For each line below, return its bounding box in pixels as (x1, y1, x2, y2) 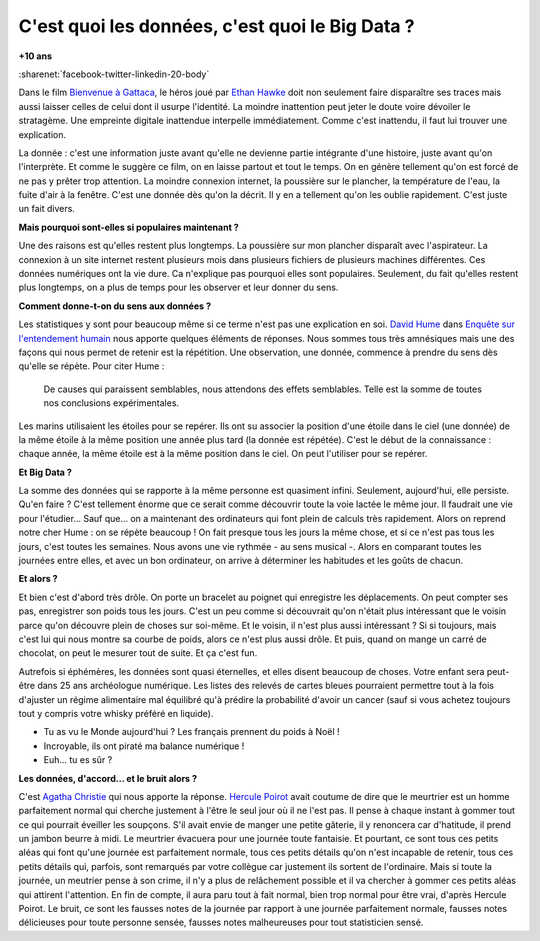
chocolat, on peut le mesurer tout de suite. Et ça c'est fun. (18, 647, 258, 659)
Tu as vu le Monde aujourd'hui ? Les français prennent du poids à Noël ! (43, 726, 340, 738)
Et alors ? (18, 573, 59, 585)
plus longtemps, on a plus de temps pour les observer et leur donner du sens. (18, 281, 339, 294)
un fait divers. (18, 203, 75, 215)
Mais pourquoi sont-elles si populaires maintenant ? (18, 221, 239, 233)
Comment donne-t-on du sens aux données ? (18, 300, 212, 312)
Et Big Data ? (18, 466, 72, 478)
